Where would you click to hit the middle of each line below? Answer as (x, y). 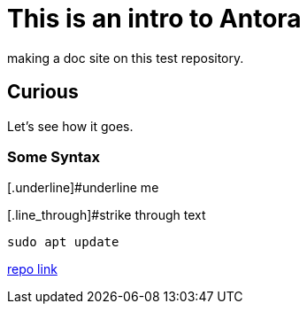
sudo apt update (63, 242)
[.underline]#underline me (83, 188)
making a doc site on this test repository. (126, 58)
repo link (32, 269)
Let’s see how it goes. (70, 126)
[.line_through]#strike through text (107, 215)
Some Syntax (54, 156)
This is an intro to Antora (154, 19)
